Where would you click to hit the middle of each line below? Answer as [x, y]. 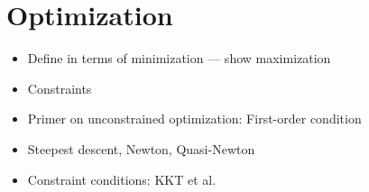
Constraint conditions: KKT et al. [122, 179]
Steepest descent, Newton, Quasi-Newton [141, 148]
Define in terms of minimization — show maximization [179, 58]
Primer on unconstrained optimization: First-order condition [194, 119]
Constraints [60, 88]
